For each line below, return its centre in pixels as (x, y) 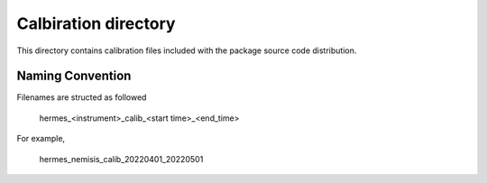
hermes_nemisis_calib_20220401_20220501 (121, 159)
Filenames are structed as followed (82, 97)
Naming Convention (74, 76)
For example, (41, 139)
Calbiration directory (96, 23)
